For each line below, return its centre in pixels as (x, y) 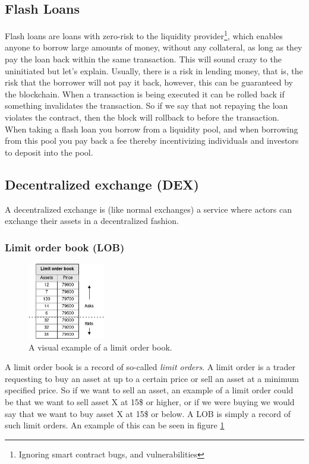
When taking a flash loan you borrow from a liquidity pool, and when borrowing (152, 129)
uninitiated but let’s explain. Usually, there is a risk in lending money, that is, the (154, 70)
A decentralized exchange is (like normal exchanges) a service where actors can (149, 209)
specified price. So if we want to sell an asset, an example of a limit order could (149, 390)
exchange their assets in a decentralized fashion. (92, 221)
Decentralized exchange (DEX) (102, 184)
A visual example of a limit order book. (100, 347)
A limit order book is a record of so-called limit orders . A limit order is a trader (150, 367)
